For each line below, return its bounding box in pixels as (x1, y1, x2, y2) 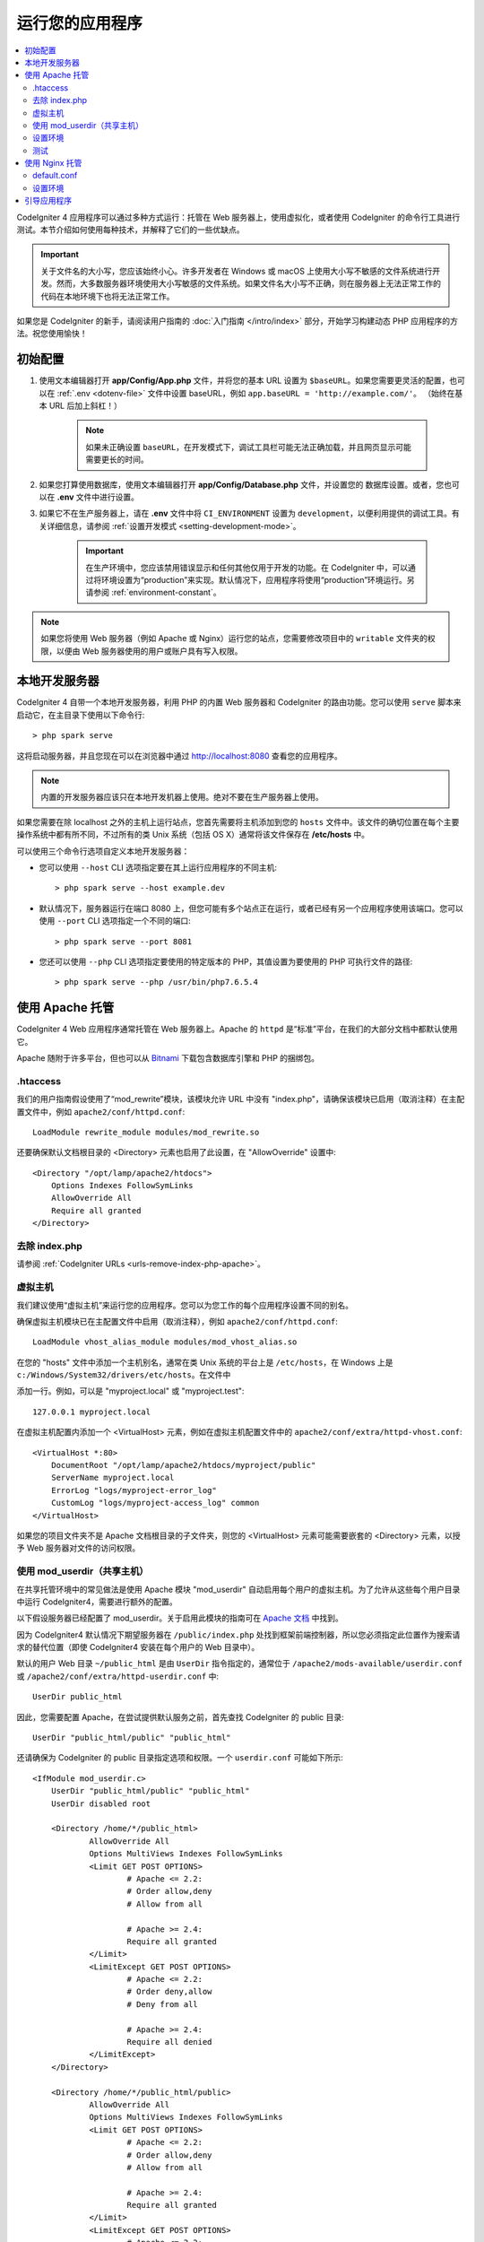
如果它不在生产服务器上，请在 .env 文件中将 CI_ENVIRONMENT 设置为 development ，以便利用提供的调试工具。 (39, 508, 453, 519)
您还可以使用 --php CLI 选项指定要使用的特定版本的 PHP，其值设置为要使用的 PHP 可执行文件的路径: (39, 956, 413, 967)
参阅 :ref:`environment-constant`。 (92, 587, 221, 598)
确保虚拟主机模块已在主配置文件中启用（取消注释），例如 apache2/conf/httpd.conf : (16, 1316, 338, 1326)
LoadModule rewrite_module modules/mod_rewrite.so (32, 1126, 260, 1137)
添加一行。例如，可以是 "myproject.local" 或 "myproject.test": (16, 1386, 245, 1396)
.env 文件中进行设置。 (56, 491, 139, 502)
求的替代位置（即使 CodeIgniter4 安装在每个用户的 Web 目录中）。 (16, 1642, 260, 1653)
